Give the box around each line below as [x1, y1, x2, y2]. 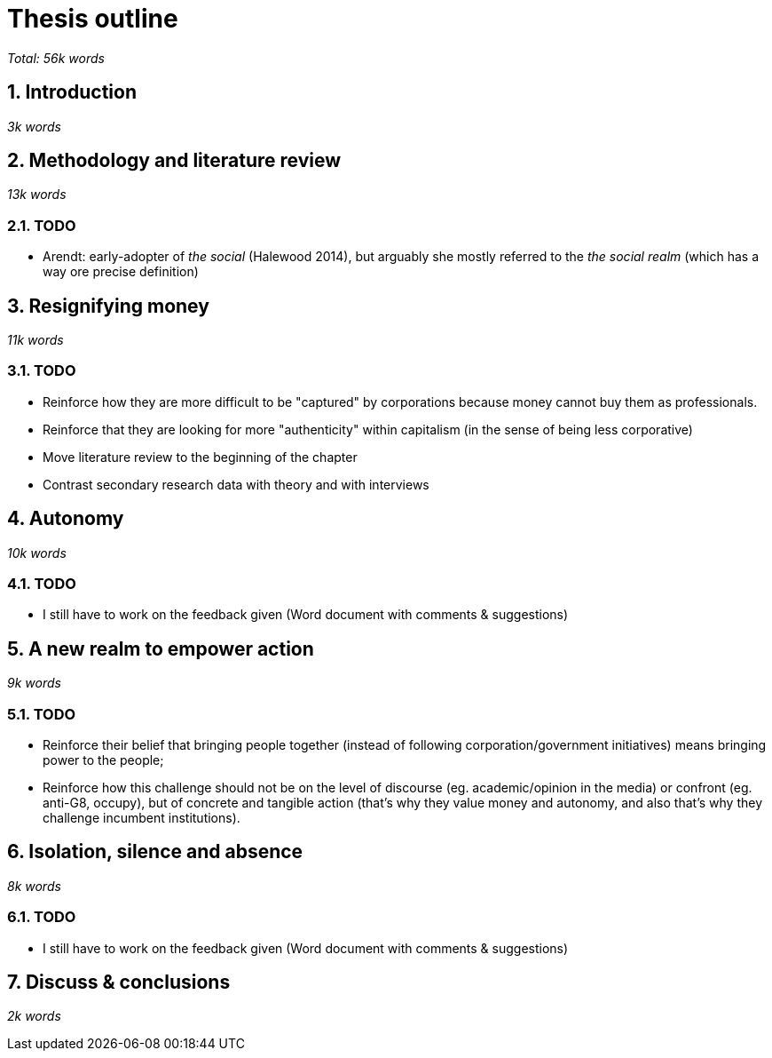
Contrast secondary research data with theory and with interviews [43, 476, 429, 492]
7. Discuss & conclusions [7, 970, 231, 993]
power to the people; [43, 752, 164, 768]
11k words [7, 332, 64, 348]
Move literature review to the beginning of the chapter [43, 449, 358, 465]
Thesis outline [7, 4, 178, 34]
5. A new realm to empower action [7, 637, 314, 660]
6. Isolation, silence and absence [7, 840, 303, 863]
